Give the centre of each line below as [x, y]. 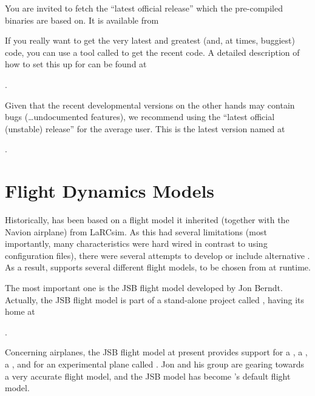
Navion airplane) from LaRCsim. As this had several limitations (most [136, 231]
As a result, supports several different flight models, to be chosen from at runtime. [158, 267]
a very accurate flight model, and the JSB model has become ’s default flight [148, 376]
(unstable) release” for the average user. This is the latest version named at [145, 128]
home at [20, 311]
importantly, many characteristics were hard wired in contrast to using [136, 243]
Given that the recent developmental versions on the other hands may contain [150, 105]
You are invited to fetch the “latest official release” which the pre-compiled [144, 8]
